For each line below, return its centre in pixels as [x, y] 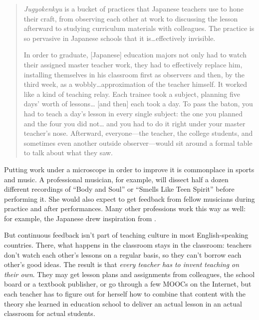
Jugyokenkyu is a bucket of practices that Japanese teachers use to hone [134, 8]
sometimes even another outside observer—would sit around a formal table [138, 143]
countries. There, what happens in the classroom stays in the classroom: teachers [128, 245]
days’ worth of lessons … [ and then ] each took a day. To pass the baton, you [138, 104]
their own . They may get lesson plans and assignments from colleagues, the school [129, 274]
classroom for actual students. [50, 313]
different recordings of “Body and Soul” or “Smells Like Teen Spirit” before [119, 189]
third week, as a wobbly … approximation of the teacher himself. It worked [135, 84]
